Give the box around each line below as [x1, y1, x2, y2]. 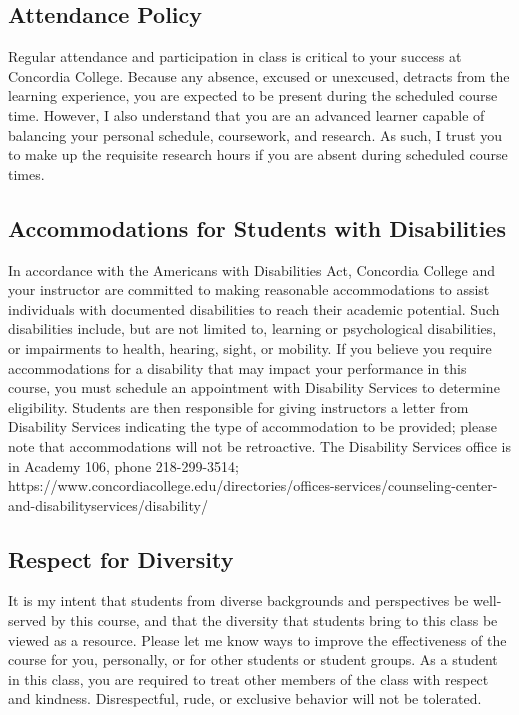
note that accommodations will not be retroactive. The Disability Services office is [8, 435, 512, 456]
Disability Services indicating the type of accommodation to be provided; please [8, 416, 497, 437]
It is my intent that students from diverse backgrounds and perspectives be [8, 590, 469, 611]
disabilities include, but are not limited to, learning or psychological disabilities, [8, 318, 497, 339]
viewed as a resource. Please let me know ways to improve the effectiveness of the [8, 629, 507, 650]
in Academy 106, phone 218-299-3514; [8, 455, 239, 476]
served [8, 610, 47, 631]
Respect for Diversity [8, 543, 234, 574]
